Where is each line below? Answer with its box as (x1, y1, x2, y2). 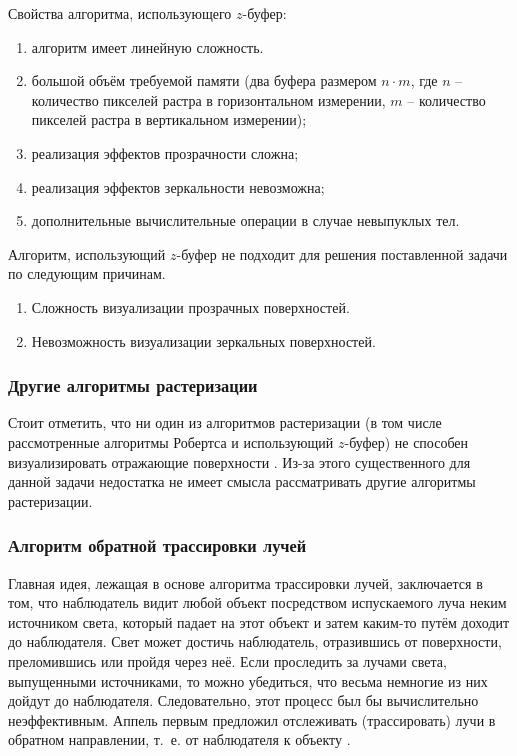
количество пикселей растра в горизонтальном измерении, (31, 89, 386, 110)
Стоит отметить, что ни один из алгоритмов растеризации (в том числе (8, 412, 442, 433)
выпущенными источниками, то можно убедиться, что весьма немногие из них (8, 670, 488, 691)
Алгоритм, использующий (8, 243, 166, 264)
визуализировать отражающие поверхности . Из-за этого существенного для (8, 451, 471, 472)
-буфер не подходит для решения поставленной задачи (176, 243, 508, 264)
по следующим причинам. (8, 263, 166, 284)
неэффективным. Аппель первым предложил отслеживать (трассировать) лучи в (8, 709, 496, 730)
